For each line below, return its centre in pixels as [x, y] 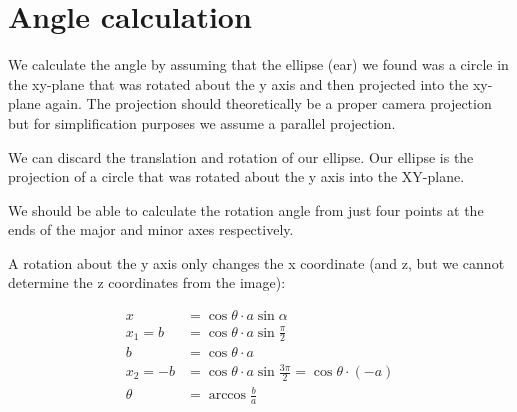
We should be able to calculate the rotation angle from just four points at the [246, 209]
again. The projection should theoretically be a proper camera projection [268, 103]
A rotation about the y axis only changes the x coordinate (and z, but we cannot [256, 262]
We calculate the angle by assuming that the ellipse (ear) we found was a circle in [258, 64]
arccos [227, 395]
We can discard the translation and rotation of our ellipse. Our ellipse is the [241, 156]
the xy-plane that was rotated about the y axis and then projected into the [238, 83]
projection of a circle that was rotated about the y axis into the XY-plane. [236, 176]
